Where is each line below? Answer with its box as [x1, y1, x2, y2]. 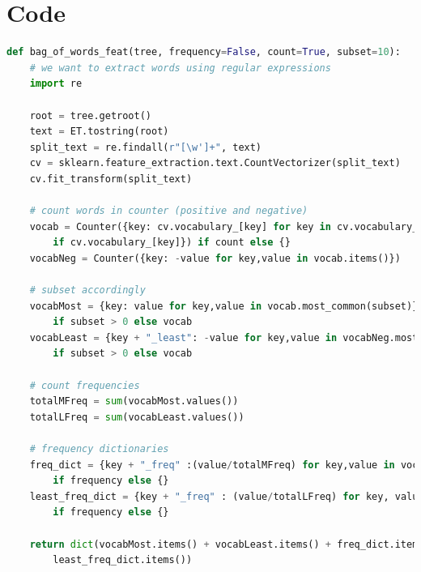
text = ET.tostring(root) [29, 126, 169, 138]
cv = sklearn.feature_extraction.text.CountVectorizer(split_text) [29, 157, 401, 169]
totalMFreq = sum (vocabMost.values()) [29, 395, 239, 408]
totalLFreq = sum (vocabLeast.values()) [29, 411, 245, 423]
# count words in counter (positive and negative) [29, 205, 308, 217]
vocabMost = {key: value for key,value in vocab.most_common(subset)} [29, 300, 419, 312]
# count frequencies [29, 379, 140, 391]
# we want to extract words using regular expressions [29, 62, 331, 74]
